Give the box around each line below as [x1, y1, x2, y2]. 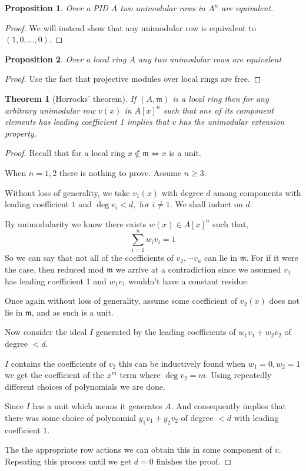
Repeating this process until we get [5, 455, 132, 467]
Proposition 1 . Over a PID [5, 2, 108, 14]
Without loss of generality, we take [5, 186, 130, 198]
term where [119, 369, 161, 381]
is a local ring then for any [172, 92, 269, 104]
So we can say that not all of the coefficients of [5, 251, 174, 264]
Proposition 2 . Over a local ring [5, 52, 127, 65]
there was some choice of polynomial [5, 411, 136, 423]
